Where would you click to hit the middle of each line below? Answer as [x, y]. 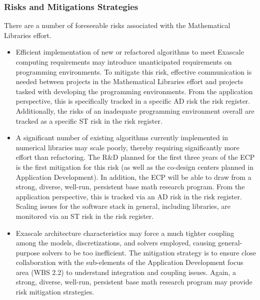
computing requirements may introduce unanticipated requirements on [124, 62]
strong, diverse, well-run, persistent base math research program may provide [134, 282]
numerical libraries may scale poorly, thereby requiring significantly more [127, 147]
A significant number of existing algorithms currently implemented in [122, 137]
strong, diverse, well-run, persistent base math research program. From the [130, 187]
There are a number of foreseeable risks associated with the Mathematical [117, 25]
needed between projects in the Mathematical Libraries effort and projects [129, 81]
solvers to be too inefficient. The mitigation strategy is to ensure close [149, 252]
